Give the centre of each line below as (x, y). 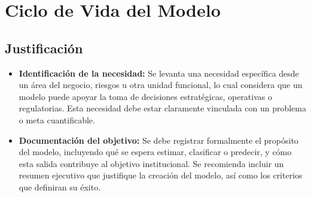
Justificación (44, 48)
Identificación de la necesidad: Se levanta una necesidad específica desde (159, 73)
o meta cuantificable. (57, 119)
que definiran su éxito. (60, 187)
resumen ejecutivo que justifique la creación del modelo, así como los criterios (161, 175)
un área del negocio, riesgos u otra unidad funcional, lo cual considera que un (161, 85)
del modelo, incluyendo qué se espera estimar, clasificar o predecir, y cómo (155, 152)
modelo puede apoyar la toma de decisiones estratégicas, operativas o (145, 96)
